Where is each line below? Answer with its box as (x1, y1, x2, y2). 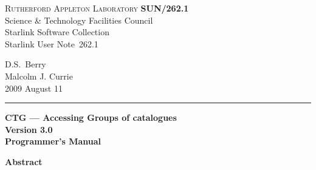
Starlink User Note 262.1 (5, 37, 98, 50)
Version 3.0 (5, 123, 53, 135)
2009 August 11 (5, 81, 63, 94)
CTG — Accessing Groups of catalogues (5, 111, 177, 124)
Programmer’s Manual (5, 135, 101, 148)
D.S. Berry (5, 58, 46, 70)
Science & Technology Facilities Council (5, 13, 153, 26)
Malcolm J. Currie (5, 69, 73, 82)
